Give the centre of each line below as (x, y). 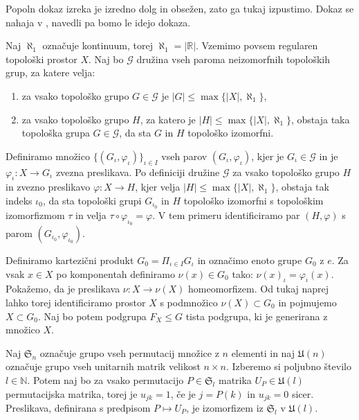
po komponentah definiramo (116, 273)
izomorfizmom (35, 215)
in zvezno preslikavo (48, 187)
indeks (19, 200)
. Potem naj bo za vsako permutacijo (105, 379)
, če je (183, 393)
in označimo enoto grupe (250, 260)
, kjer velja (158, 187)
